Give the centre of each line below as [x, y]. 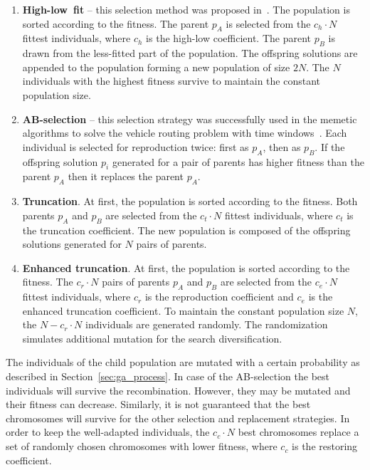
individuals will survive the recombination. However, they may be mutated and [178, 390]
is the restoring [325, 446]
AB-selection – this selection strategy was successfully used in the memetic [190, 119]
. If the [330, 146]
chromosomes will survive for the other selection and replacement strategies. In [178, 418]
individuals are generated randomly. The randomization [207, 324]
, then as [282, 146]
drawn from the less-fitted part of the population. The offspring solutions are [190, 53]
